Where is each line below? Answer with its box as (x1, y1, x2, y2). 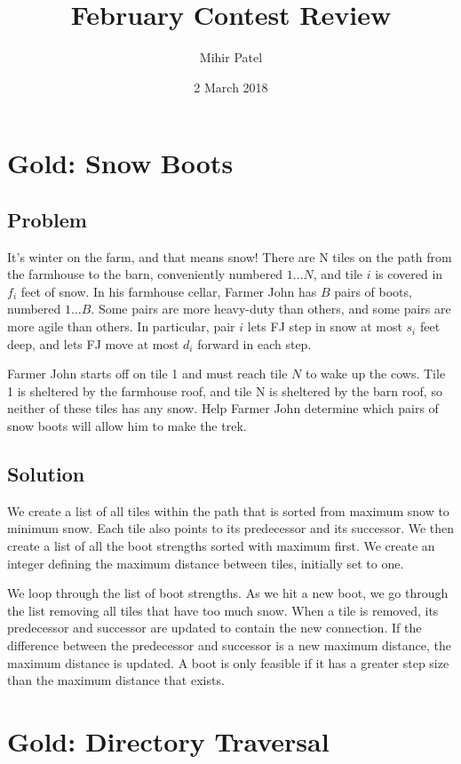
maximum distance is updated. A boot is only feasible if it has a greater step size (7, 653, 449, 672)
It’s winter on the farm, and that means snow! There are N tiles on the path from (7, 247, 452, 266)
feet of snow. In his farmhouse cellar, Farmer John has (20, 282, 317, 300)
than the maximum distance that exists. (7, 671, 225, 689)
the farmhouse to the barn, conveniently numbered (7, 265, 283, 283)
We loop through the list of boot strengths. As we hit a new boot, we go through (7, 584, 449, 602)
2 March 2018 (194, 77, 268, 96)
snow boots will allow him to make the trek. (7, 417, 247, 435)
